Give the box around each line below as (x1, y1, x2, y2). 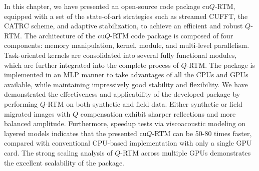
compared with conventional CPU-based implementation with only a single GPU (4, 138, 252, 148)
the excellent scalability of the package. (4, 157, 125, 168)
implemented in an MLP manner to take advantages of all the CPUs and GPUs (4, 69, 248, 80)
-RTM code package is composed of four (110, 30, 233, 40)
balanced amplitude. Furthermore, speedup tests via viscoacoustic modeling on (4, 118, 246, 129)
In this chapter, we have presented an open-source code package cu (4, 1, 209, 11)
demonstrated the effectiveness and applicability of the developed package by (4, 89, 240, 99)
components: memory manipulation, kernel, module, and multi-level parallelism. (4, 40, 249, 50)
